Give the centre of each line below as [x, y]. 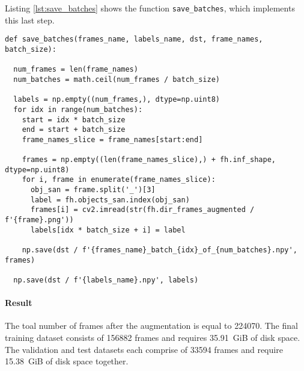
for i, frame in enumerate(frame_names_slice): [119, 180]
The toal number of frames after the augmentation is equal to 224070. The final [151, 326]
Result [19, 303]
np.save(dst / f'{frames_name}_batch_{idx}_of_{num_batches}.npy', [160, 250]
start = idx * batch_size [74, 120]
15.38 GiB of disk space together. [67, 361]
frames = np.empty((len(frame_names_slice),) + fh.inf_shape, [149, 160]
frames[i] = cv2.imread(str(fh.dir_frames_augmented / [142, 210]
